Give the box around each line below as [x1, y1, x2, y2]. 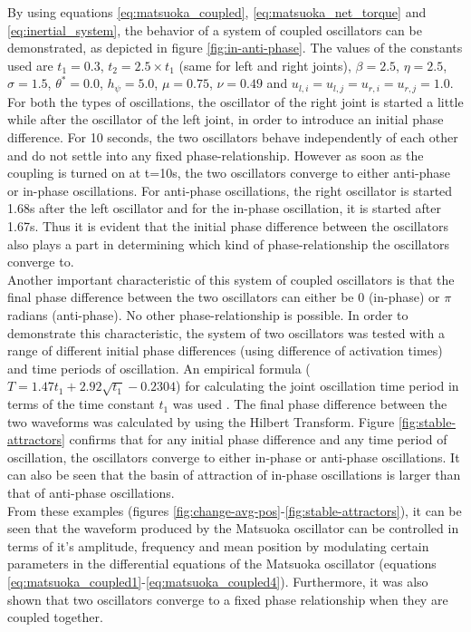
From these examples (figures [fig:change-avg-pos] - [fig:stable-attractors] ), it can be [7, 501, 462, 520]
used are [7, 55, 53, 74]
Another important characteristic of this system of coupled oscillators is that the [7, 269, 455, 288]
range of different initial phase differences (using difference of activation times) [7, 341, 443, 360]
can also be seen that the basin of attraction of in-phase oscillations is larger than [7, 465, 461, 484]
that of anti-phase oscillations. [7, 483, 175, 502]
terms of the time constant [7, 394, 155, 413]
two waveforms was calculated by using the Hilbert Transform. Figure [7, 412, 395, 431]
